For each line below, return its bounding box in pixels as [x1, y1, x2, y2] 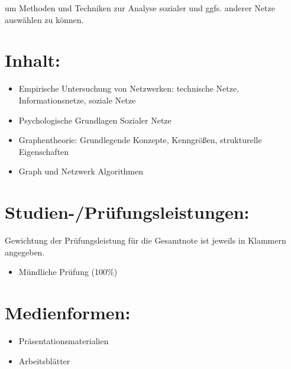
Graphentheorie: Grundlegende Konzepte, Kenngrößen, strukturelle [18, 134, 262, 146]
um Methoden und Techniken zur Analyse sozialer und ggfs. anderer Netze [5, 2, 275, 14]
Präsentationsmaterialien [18, 334, 109, 347]
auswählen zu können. [5, 13, 84, 25]
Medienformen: [5, 300, 131, 324]
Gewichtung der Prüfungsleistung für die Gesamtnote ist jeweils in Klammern [5, 234, 286, 246]
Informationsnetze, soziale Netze [18, 93, 136, 106]
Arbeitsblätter [18, 354, 70, 367]
